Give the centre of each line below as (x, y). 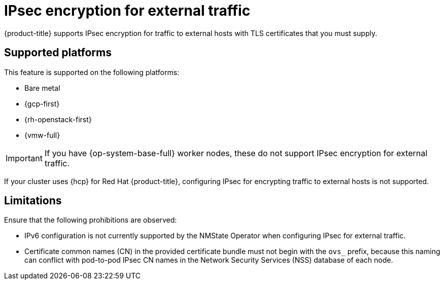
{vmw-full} (42, 135)
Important (24, 158)
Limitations (33, 201)
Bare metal (42, 88)
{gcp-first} (42, 103)
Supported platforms (58, 53)
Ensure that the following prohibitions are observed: (91, 220)
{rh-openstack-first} (58, 119)
